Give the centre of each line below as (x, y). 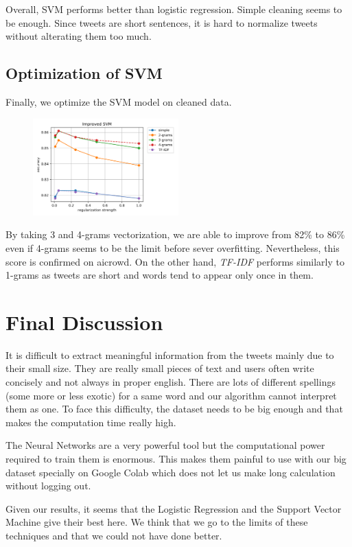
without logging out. (48, 486)
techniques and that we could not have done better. (114, 535)
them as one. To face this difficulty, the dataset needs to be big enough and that (174, 409)
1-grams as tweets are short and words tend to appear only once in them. (160, 275)
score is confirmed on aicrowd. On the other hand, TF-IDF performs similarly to (175, 261)
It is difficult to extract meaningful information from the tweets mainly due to (170, 354)
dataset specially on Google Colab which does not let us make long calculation (171, 472)
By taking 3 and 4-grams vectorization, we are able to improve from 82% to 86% (175, 234)
